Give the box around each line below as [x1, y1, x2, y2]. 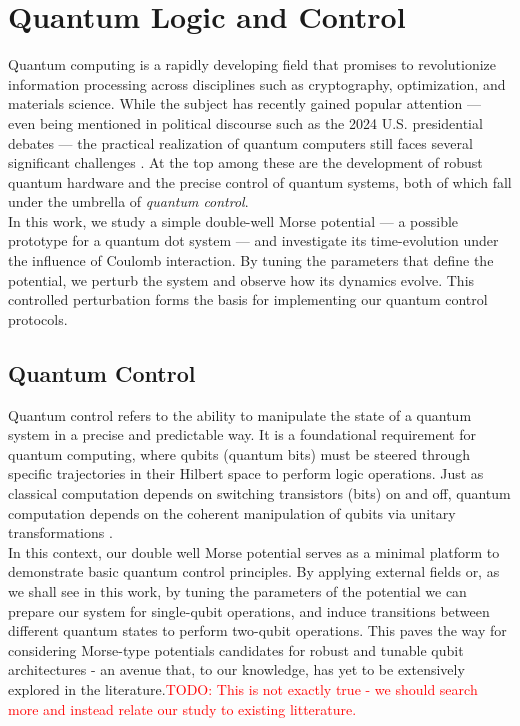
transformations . [8, 522, 113, 543]
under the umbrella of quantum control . [8, 191, 249, 212]
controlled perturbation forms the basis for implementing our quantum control [8, 289, 488, 310]
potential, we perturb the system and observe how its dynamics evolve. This [8, 269, 475, 290]
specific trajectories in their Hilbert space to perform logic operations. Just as [8, 463, 484, 484]
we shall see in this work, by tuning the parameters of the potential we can [8, 580, 467, 601]
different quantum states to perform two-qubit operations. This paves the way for [8, 620, 507, 641]
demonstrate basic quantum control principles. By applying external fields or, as [8, 561, 500, 582]
